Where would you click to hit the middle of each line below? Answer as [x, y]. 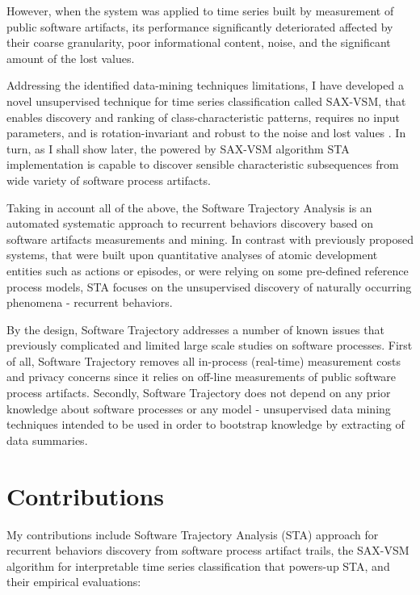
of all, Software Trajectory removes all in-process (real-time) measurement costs [204, 360]
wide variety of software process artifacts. [109, 180]
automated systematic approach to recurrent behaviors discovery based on [190, 223]
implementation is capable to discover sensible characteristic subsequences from [203, 164]
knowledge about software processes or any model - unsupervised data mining [199, 408]
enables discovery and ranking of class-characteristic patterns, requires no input [203, 117]
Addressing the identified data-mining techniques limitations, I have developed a [205, 85]
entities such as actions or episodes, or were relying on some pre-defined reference [208, 270]
